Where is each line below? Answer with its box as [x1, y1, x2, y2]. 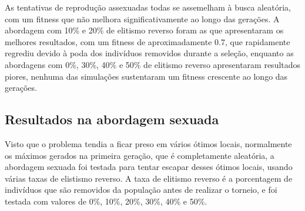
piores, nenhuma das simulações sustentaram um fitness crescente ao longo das [5, 70, 288, 82]
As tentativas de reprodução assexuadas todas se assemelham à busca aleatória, [5, 1, 291, 13]
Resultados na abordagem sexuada [5, 110, 219, 128]
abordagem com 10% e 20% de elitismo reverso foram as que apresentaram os [5, 24, 284, 36]
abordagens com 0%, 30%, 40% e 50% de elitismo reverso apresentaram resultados [5, 58, 301, 70]
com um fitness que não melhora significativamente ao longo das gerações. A [5, 12, 280, 25]
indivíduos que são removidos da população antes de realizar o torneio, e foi [5, 183, 277, 196]
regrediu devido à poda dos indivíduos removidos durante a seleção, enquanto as [5, 47, 294, 59]
